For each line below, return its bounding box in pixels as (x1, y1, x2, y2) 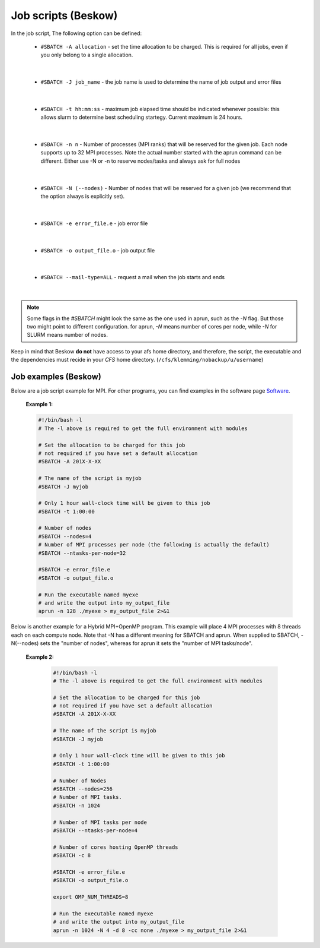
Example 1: (25, 401, 53, 408)
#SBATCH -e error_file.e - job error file (40, 220, 148, 227)
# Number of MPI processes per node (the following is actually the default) (38, 541, 270, 548)
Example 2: (25, 653, 55, 661)
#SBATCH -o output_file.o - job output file (40, 247, 155, 254)
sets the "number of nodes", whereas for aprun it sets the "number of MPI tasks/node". (40, 640, 253, 647)
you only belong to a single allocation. (40, 51, 133, 59)
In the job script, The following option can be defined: (11, 30, 142, 37)
